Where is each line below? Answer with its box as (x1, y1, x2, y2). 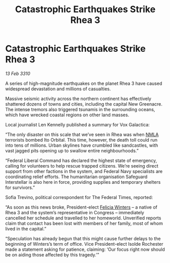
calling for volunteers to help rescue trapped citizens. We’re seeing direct (5, 162, 158, 169)
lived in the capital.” (5, 225, 47, 232)
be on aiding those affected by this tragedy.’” (5, 251, 99, 257)
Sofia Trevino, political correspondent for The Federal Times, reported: (5, 194, 153, 200)
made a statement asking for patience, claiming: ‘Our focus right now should (5, 246, 165, 252)
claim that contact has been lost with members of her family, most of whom (5, 220, 163, 226)
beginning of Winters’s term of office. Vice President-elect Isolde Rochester (5, 241, 163, 247)
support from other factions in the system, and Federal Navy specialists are (5, 168, 163, 174)
